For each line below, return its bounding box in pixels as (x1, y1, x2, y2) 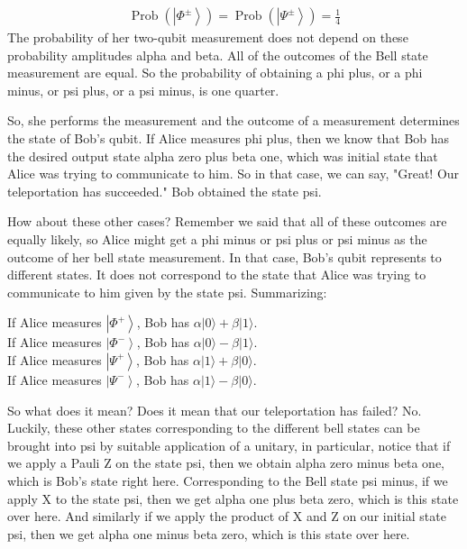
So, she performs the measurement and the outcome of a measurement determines (7, 111, 460, 130)
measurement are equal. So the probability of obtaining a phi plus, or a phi (7, 63, 423, 82)
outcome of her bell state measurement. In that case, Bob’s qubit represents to (7, 247, 442, 266)
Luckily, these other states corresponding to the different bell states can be (7, 418, 420, 437)
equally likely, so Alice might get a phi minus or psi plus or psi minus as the (7, 229, 427, 248)
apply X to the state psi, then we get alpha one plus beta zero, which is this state (7, 489, 459, 508)
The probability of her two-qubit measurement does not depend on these (7, 28, 408, 47)
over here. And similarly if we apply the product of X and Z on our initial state (7, 507, 446, 526)
